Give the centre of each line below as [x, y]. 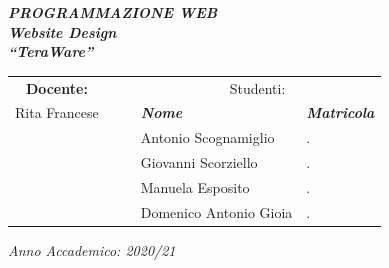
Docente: [56, 87]
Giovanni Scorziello [199, 162]
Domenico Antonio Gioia [216, 211]
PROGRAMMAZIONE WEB [113, 12]
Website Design [62, 31]
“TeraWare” [51, 51]
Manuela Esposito [195, 186]
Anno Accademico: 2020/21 [92, 249]
